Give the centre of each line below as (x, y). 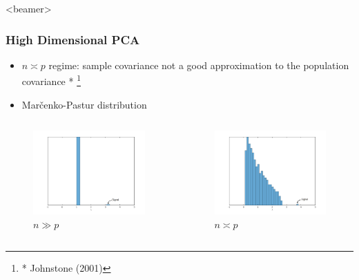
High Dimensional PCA (73, 39)
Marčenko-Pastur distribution (84, 104)
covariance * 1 (51, 80)
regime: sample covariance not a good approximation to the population (199, 65)
